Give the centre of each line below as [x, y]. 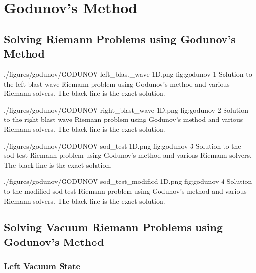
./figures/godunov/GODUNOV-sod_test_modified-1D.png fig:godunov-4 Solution [128, 181]
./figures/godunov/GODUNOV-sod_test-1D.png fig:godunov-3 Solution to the [123, 145]
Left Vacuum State [42, 266]
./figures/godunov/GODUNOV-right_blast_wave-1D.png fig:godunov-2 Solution [126, 109]
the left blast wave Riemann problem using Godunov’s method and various [117, 83]
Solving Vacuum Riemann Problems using [113, 227]
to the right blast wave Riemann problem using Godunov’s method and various [124, 119]
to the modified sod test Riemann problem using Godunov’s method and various [125, 191]
